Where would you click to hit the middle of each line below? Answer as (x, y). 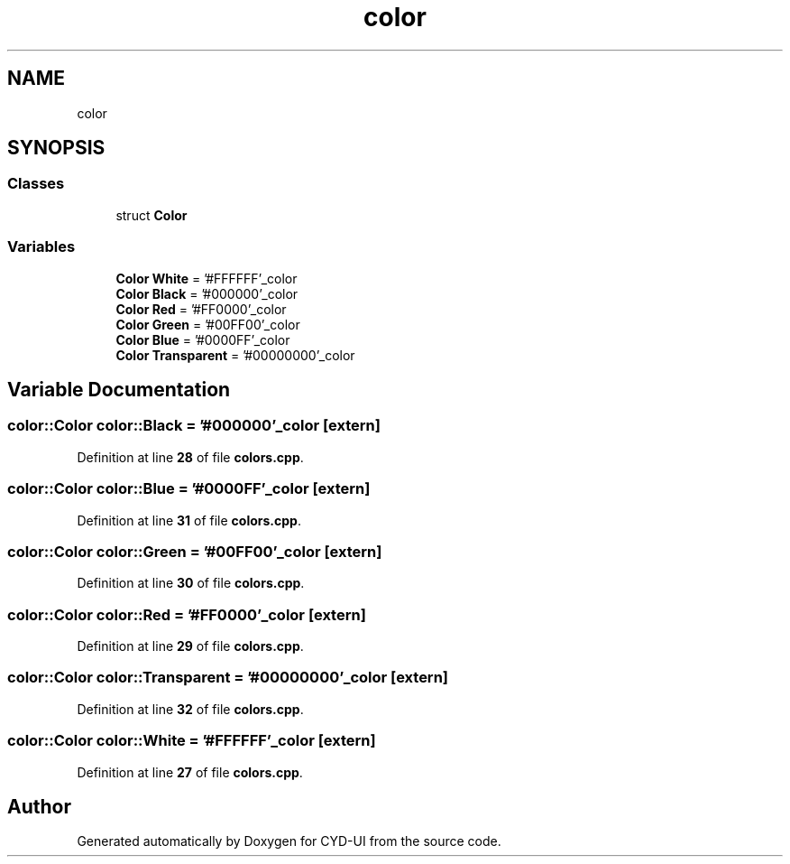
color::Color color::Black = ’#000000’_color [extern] (194, 426)
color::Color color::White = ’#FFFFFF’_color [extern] (192, 741)
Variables (41, 247)
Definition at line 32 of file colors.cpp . (190, 709)
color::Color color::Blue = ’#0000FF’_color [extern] (189, 489)
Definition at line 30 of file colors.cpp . (191, 583)
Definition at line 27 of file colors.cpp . (190, 772)
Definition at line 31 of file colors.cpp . (189, 520)
